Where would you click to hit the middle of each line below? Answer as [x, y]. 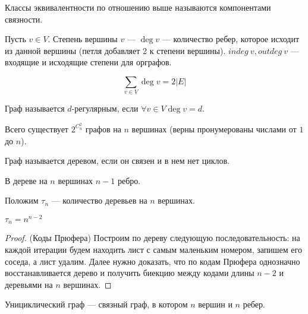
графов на [103, 129]
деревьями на [29, 284]
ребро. [129, 180]
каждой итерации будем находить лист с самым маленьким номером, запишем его [153, 250]
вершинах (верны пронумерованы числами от [214, 129]
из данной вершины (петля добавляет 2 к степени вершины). [115, 50]
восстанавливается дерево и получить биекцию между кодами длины [130, 273]
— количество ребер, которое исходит [231, 39]
